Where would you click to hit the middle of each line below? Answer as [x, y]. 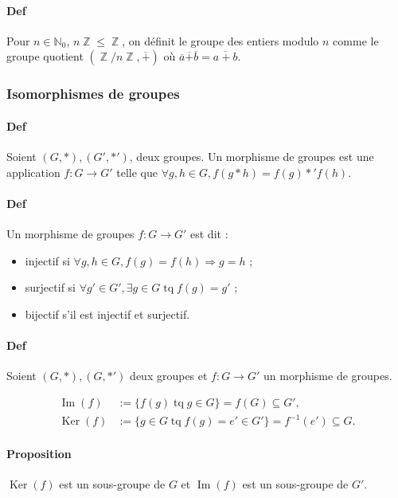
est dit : [209, 234]
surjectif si [50, 287]
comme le [356, 40]
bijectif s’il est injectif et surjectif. [107, 314]
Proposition [39, 453]
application [33, 172]
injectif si [47, 260]
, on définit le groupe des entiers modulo [220, 40]
